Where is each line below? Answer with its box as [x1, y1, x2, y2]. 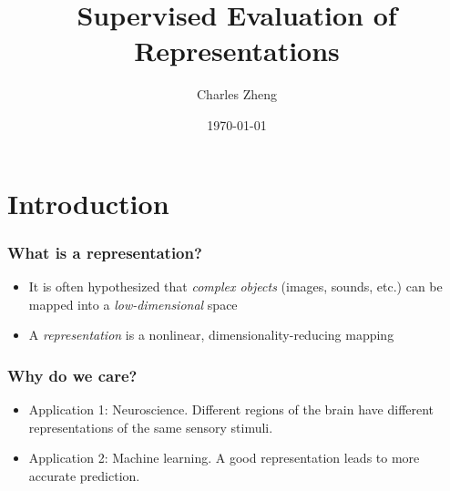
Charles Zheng [196, 85, 277, 104]
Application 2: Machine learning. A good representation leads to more [28, 448, 420, 467]
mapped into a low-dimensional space [28, 294, 238, 313]
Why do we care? [7, 363, 138, 386]
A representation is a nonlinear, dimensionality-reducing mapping [28, 325, 394, 344]
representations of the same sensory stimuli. [28, 417, 273, 436]
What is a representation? [7, 240, 202, 263]
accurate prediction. [28, 465, 140, 485]
